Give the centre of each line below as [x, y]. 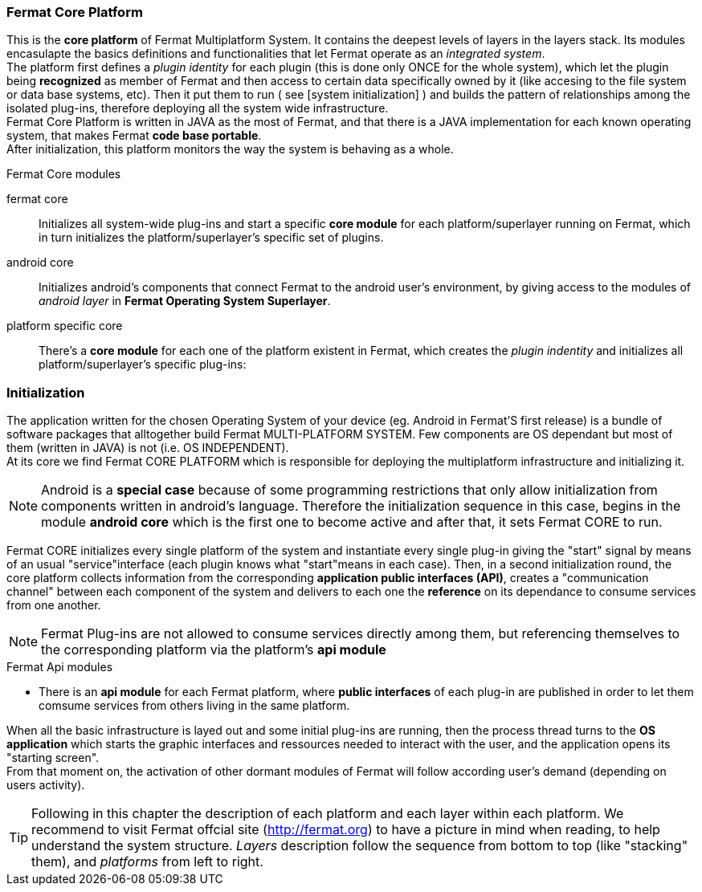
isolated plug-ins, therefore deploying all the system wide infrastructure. [198, 108]
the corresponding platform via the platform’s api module [214, 650]
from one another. [54, 605]
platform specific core [65, 326]
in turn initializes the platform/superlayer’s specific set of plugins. [211, 238]
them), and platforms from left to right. [147, 862]
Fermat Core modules [64, 174]
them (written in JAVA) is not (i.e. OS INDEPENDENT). [148, 448]
